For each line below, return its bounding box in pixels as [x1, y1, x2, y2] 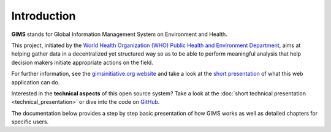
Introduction [11, 9, 76, 23]
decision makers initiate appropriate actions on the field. [11, 59, 153, 66]
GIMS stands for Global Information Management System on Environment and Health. [11, 31, 228, 38]
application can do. [11, 78, 60, 86]
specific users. [11, 118, 49, 125]
